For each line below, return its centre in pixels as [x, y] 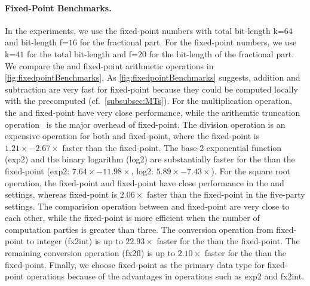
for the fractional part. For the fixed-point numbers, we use [188, 42]
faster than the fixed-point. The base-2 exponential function [172, 147]
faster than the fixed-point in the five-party [226, 194]
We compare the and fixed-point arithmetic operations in [109, 65]
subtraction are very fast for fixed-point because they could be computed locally [151, 89]
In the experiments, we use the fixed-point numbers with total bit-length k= [145, 30]
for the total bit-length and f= [82, 53]
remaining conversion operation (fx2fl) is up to [90, 253]
